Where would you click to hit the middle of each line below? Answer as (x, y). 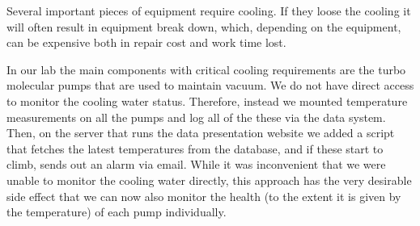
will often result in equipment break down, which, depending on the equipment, (204, 26)
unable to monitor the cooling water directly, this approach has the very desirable (209, 180)
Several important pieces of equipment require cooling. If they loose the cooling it (209, 10)
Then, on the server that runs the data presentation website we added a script (201, 133)
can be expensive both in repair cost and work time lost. (146, 42)
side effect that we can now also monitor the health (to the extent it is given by (204, 196)
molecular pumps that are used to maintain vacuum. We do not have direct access (210, 85)
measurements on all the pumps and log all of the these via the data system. (196, 117)
